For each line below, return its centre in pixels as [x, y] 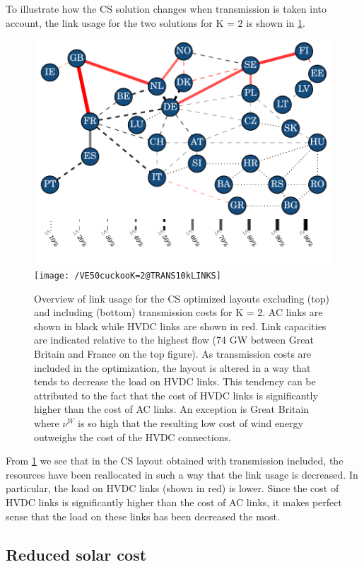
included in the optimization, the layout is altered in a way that [172, 367]
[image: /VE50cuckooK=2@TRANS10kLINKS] [128, 276]
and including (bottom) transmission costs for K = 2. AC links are [178, 312]
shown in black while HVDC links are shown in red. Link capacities [180, 326]
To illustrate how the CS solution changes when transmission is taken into [166, 8]
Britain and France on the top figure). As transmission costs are [173, 354]
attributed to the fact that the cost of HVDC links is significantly [176, 395]
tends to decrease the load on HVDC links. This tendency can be [175, 381]
